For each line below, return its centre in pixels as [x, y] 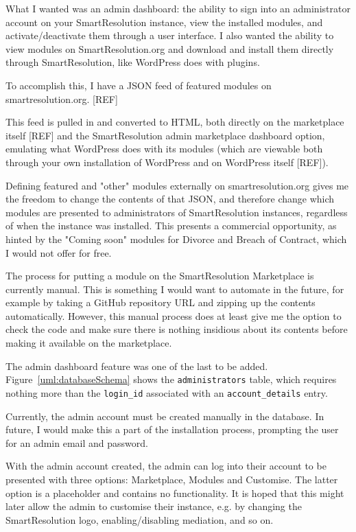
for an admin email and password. [77, 442]
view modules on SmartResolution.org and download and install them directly [170, 48]
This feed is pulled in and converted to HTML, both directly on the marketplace [175, 122]
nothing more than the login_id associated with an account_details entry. [167, 392]
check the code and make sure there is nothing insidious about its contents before [177, 329]
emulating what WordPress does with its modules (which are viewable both [164, 149]
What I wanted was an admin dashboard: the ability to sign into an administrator [178, 8]
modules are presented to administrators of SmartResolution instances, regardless [177, 212]
